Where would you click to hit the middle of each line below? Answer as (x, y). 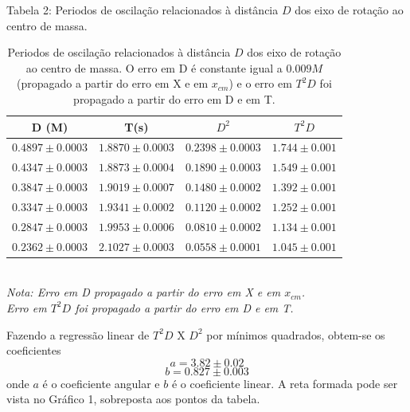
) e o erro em (260, 83)
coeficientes (34, 350)
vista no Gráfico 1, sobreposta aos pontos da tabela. (133, 399)
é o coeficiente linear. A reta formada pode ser (285, 383)
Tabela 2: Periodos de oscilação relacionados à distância (143, 10)
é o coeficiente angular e (101, 383)
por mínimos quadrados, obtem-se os (296, 334)
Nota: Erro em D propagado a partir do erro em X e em (144, 292)
